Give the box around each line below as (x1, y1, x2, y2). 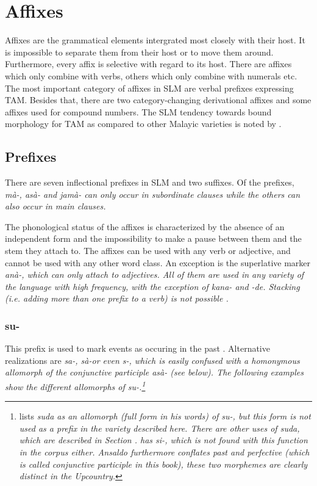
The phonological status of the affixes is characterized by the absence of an (5, 220, 285, 233)
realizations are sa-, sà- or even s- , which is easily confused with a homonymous (5, 354, 300, 366)
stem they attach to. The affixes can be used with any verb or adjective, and (5, 244, 291, 257)
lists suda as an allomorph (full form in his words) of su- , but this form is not (19, 410, 311, 423)
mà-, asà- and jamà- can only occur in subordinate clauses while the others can (5, 187, 301, 200)
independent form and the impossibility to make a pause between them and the (5, 232, 302, 245)
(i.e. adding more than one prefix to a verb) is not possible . (5, 292, 229, 305)
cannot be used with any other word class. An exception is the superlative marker (5, 256, 311, 269)
